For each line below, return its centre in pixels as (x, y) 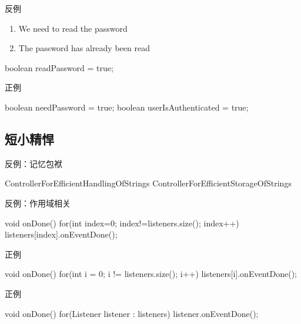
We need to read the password (73, 28)
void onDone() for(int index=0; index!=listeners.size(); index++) (122, 223)
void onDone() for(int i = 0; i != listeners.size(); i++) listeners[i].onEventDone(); (151, 274)
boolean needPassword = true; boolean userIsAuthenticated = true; (127, 107)
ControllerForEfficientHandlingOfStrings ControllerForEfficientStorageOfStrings (148, 183)
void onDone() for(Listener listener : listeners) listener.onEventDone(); (132, 313)
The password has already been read (84, 48)
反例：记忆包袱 (34, 163)
